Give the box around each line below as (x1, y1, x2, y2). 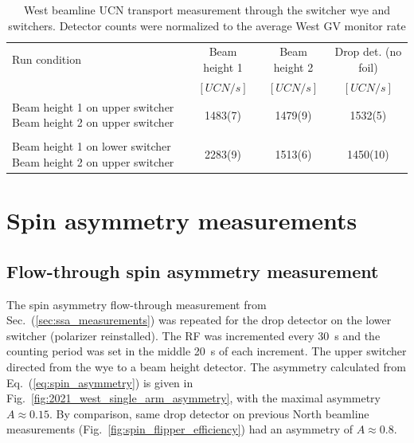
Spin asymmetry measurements (6, 204, 357, 237)
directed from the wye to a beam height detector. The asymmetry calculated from (6, 359, 406, 375)
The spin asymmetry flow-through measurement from (6, 296, 267, 312)
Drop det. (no (334, 43, 402, 60)
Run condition (12, 51, 81, 68)
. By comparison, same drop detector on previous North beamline (49, 405, 369, 421)
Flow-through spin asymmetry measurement (6, 258, 379, 283)
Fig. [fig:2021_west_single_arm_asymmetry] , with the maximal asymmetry (6, 390, 381, 406)
